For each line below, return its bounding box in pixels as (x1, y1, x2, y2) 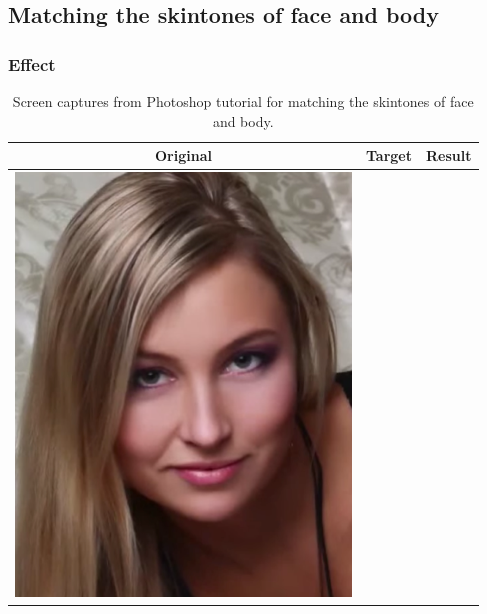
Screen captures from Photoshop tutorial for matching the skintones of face (12, 91, 474, 111)
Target (366, 145, 413, 166)
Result (426, 145, 472, 166)
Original (155, 145, 212, 166)
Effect (8, 51, 56, 76)
